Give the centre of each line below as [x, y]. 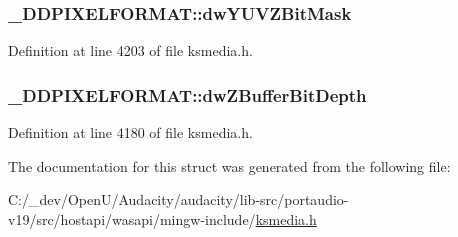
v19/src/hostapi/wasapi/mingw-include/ [132, 218]
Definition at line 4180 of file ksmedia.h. [130, 132]
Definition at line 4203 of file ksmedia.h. [130, 50]
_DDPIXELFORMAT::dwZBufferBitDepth [187, 94]
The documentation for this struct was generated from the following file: [229, 165]
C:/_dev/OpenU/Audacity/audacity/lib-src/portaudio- [178, 199]
